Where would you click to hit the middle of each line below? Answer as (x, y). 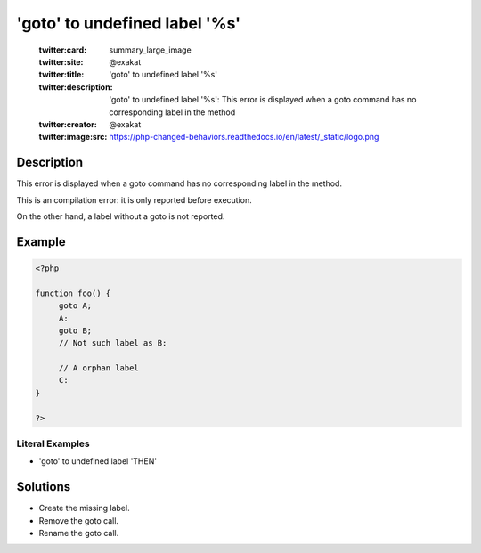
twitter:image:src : (73, 137)
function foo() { (73, 293)
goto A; (75, 306)
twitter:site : (61, 61)
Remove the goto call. (79, 520)
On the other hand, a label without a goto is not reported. (121, 216)
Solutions (44, 487)
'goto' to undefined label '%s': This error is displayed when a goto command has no (263, 100)
